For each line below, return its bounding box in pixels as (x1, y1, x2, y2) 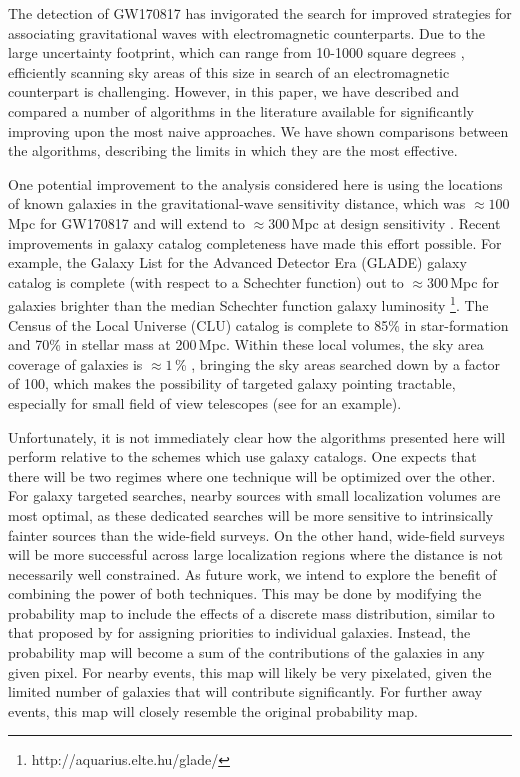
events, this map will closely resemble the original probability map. (8, 700, 418, 721)
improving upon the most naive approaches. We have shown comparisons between (8, 120, 509, 141)
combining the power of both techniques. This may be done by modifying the (8, 583, 482, 604)
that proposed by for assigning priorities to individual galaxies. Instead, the (8, 622, 471, 643)
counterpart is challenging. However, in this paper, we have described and (8, 81, 460, 102)
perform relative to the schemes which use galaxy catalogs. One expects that (8, 446, 477, 467)
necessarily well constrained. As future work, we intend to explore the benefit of (8, 563, 497, 584)
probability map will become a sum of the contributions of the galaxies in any (8, 642, 485, 663)
